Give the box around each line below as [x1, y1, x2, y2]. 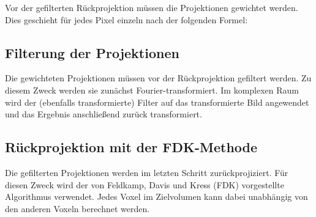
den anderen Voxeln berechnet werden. [5, 202, 150, 215]
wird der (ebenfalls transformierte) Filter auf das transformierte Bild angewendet [5, 95, 309, 108]
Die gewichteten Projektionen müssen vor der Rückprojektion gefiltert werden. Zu [5, 72, 312, 84]
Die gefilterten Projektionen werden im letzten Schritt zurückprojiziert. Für [5, 166, 288, 178]
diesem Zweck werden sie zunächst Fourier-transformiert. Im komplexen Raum [5, 83, 299, 96]
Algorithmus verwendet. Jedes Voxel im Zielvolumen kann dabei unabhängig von [5, 190, 308, 203]
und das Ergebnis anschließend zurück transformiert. [5, 108, 202, 120]
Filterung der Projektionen [5, 43, 179, 62]
